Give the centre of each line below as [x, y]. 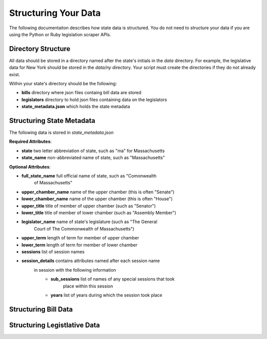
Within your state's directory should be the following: [63, 84]
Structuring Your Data [55, 13]
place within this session [88, 286]
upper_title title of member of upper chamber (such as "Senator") [89, 206]
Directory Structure [40, 49]
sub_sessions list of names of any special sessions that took [113, 279]
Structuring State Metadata [52, 121]
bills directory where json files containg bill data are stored [82, 93]
